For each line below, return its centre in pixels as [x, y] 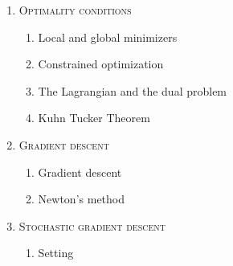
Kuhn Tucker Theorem [94, 118]
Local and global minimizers [108, 37]
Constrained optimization [101, 64]
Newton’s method [82, 199]
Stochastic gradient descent [92, 225]
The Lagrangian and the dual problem [133, 90]
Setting [56, 253]
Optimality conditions [75, 10]
